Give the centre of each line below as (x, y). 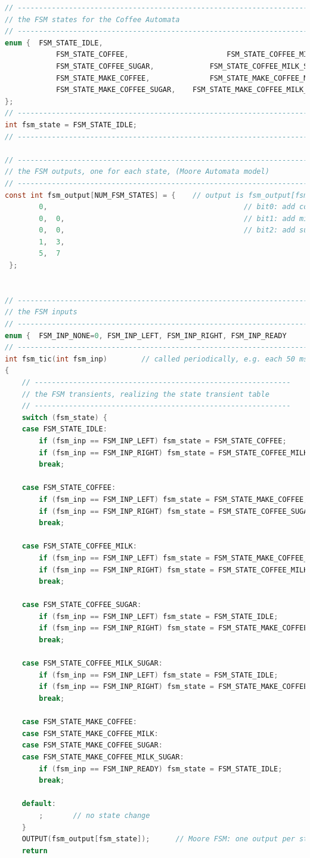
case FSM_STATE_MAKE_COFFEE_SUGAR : (92, 745)
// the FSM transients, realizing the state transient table (145, 394)
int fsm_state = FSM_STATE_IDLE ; (71, 125)
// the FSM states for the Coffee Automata (92, 19)
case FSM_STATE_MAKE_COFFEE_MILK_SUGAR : (103, 757)
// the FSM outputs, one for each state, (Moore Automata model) (137, 172)
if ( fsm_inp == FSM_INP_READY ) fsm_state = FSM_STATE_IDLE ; (161, 769)
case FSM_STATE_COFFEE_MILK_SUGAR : (92, 664)
